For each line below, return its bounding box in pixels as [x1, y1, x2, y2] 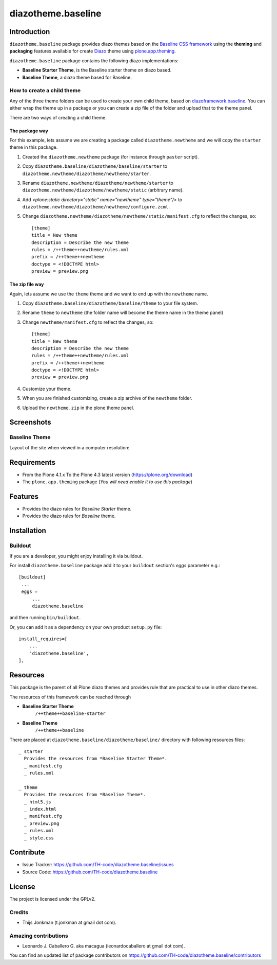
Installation [9, 527, 46, 535]
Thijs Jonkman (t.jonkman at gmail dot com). [22, 919, 116, 925]
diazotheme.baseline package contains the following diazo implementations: [9, 57, 179, 64]
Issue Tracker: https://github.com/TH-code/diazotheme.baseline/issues [22, 862, 174, 868]
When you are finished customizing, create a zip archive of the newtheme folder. [22, 395, 192, 401]
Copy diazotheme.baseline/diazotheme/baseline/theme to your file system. [22, 300, 199, 306]
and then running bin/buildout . [9, 615, 81, 621]
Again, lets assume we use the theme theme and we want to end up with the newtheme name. [9, 291, 208, 297]
